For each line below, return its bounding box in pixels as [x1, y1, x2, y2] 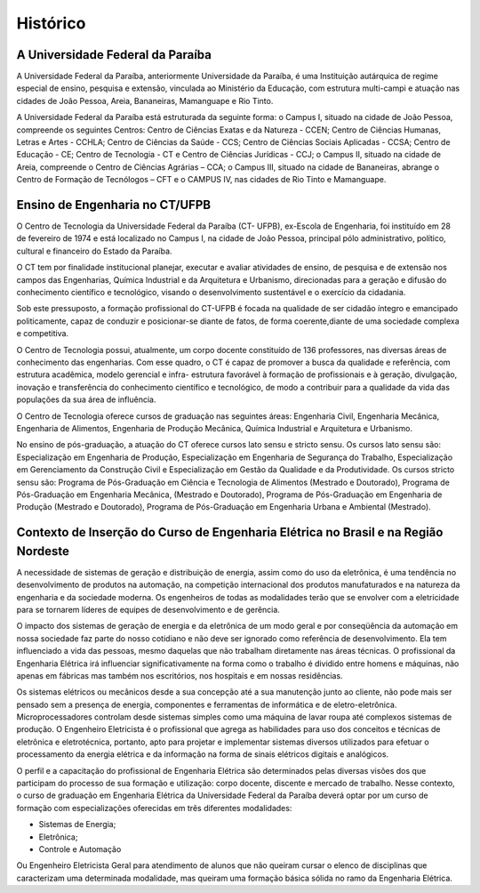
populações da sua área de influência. [16, 394, 156, 405]
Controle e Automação [38, 844, 122, 854]
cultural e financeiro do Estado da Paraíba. [16, 245, 172, 256]
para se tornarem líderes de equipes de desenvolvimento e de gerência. [16, 604, 280, 615]
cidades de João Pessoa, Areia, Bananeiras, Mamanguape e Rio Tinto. [16, 95, 274, 106]
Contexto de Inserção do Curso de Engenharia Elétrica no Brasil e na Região [16, 525, 444, 540]
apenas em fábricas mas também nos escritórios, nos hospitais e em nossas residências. [16, 670, 343, 680]
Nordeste [16, 543, 70, 559]
